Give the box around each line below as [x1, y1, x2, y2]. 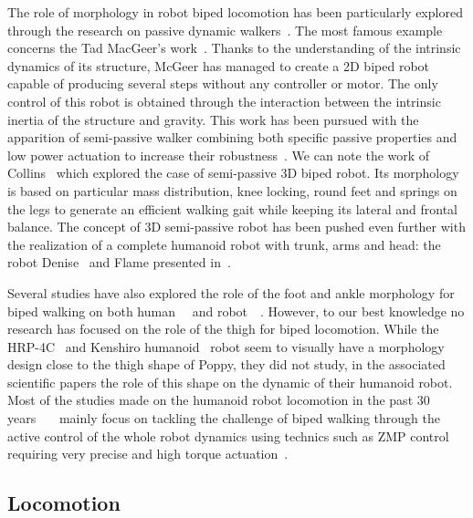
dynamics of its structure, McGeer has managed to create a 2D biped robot [7, 56, 429, 75]
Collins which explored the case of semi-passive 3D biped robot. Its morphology [7, 163, 459, 182]
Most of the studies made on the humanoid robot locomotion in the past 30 [7, 390, 430, 409]
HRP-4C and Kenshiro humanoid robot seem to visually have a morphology [7, 337, 445, 356]
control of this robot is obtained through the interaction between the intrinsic [7, 91, 441, 110]
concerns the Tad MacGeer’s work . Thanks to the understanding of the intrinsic [7, 38, 461, 57]
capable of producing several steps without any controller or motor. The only [7, 74, 438, 93]
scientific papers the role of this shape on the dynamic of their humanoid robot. [7, 372, 453, 391]
